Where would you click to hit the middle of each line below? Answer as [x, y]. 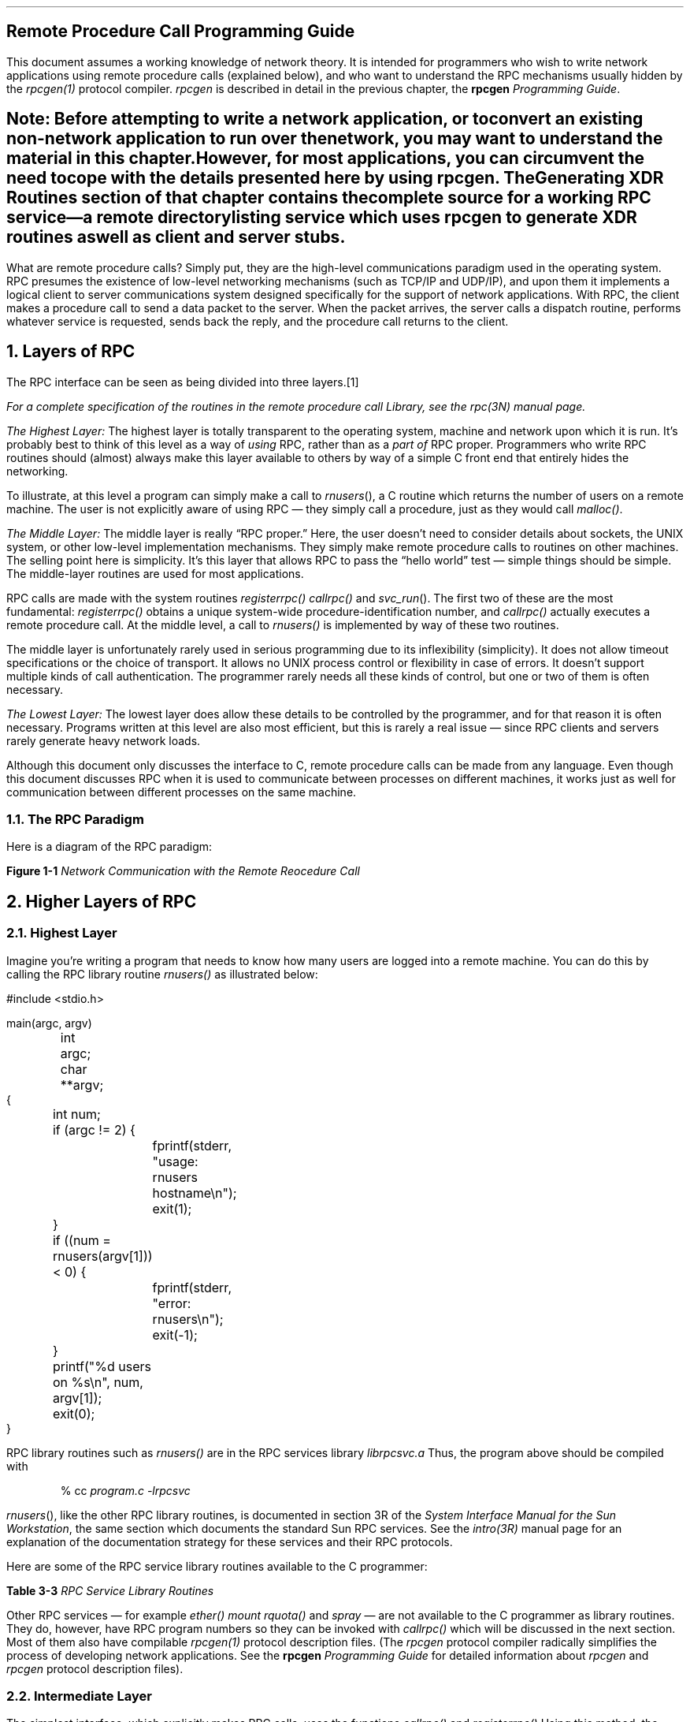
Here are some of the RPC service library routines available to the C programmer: [217, 1566]
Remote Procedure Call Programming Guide [181, 32]
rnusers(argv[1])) [102, 1256]
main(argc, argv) [49, 1023]
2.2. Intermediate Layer [79, 1696]
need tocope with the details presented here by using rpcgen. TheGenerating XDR [335, 178]
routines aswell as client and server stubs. [176, 237]
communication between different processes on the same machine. [182, 792]
